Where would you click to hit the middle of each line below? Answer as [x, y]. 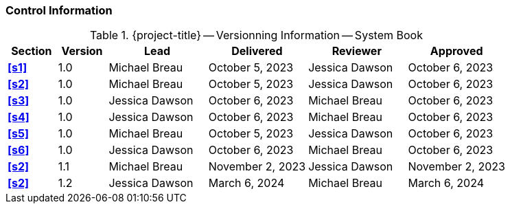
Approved [456, 51]
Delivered [257, 51]
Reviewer [357, 51]
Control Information [59, 10]
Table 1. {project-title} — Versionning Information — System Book [256, 35]
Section [32, 51]
